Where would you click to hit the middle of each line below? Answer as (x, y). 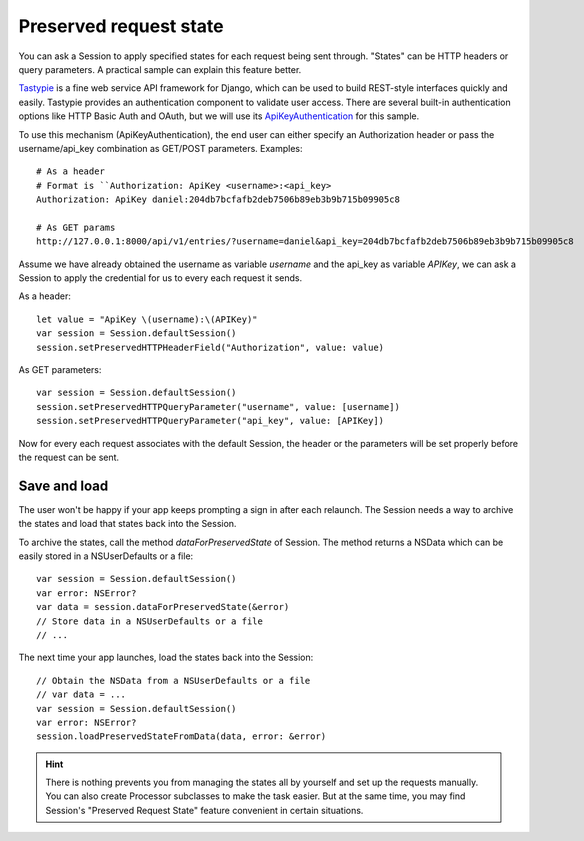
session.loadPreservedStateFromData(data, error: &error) (181, 736)
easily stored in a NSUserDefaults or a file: (106, 556)
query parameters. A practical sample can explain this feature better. (160, 69)
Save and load (63, 485)
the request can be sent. (69, 457)
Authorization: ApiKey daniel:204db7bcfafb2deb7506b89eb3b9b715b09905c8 (218, 199)
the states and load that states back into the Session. (127, 524)
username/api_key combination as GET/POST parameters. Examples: (161, 148)
